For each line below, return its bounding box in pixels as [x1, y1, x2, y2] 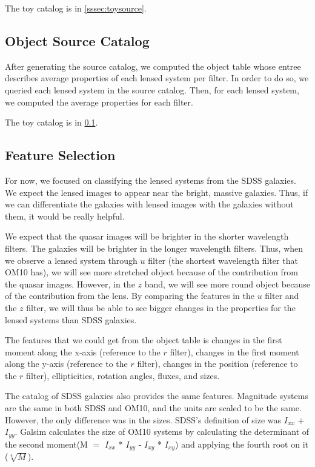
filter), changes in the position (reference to [137, 357, 298, 370]
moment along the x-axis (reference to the [5, 345, 161, 358]
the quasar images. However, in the [5, 277, 135, 290]
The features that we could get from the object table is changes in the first [5, 334, 282, 346]
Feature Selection [5, 146, 116, 164]
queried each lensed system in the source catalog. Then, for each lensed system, [5, 83, 299, 96]
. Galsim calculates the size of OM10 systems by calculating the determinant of [15, 425, 310, 438]
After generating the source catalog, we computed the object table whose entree [5, 59, 301, 72]
